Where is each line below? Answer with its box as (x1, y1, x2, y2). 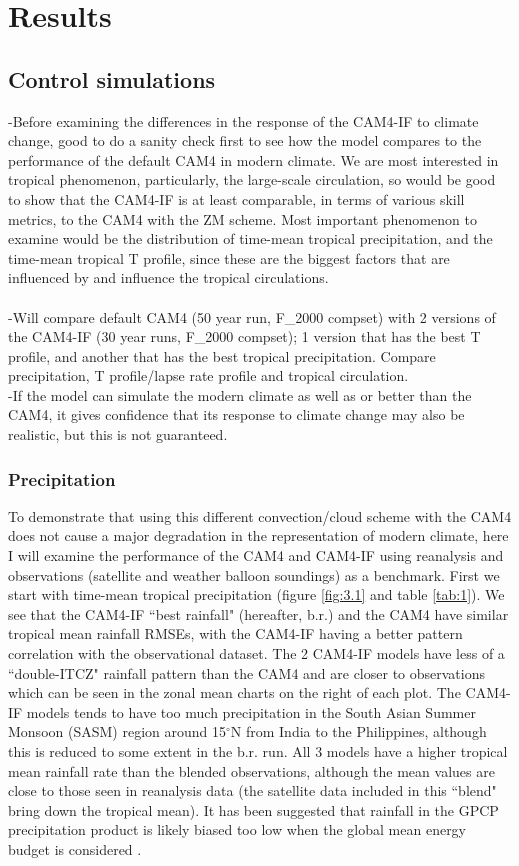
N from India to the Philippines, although (230, 721, 487, 742)
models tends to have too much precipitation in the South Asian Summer (26, 701, 476, 722)
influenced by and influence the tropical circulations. (8, 267, 329, 288)
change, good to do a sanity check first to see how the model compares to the (8, 130, 482, 151)
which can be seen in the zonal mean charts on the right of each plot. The (8, 682, 461, 703)
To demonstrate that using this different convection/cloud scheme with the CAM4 (8, 505, 512, 526)
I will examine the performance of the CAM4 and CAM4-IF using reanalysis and (8, 545, 504, 566)
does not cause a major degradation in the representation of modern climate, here (8, 525, 509, 546)
